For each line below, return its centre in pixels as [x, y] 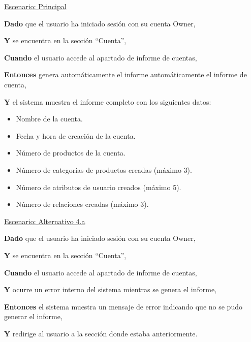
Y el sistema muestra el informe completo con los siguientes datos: [108, 101]
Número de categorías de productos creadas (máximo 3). [104, 169]
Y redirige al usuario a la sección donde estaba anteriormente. [101, 333]
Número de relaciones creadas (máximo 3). [82, 204]
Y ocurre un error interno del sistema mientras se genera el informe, [111, 289]
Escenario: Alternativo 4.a [45, 221]
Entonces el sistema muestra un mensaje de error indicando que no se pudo [123, 306]
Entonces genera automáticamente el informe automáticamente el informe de [125, 74]
